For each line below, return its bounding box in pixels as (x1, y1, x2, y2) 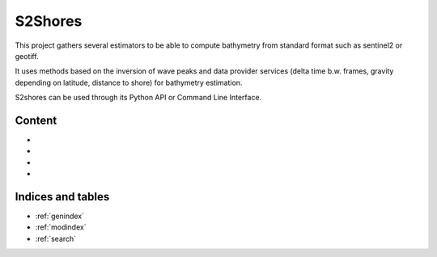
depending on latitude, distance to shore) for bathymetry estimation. (15, 78, 243, 87)
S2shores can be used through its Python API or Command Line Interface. (15, 93, 262, 103)
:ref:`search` (35, 234, 77, 243)
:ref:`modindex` (35, 222, 87, 232)
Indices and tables (15, 190, 110, 204)
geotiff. (15, 51, 40, 61)
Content (15, 113, 57, 127)
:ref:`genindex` (35, 211, 85, 221)
